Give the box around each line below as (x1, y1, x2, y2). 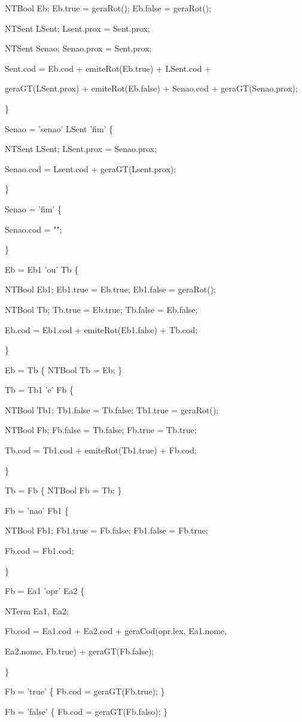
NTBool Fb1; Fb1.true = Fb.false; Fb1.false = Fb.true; (5, 524, 208, 537)
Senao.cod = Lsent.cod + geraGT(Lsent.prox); (5, 162, 176, 175)
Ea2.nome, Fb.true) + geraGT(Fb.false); (5, 645, 154, 657)
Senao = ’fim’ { (5, 202, 62, 215)
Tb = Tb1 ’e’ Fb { (5, 383, 74, 396)
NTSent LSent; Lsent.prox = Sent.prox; (5, 22, 150, 34)
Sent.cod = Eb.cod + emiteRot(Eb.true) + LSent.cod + (5, 62, 212, 74)
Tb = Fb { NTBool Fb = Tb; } (5, 484, 122, 496)
